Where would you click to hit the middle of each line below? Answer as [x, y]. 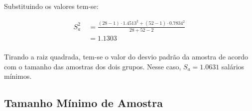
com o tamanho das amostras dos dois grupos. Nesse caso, [93, 66]
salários [233, 66]
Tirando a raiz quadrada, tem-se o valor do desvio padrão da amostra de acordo [126, 56]
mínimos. [18, 76]
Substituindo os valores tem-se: [51, 6]
